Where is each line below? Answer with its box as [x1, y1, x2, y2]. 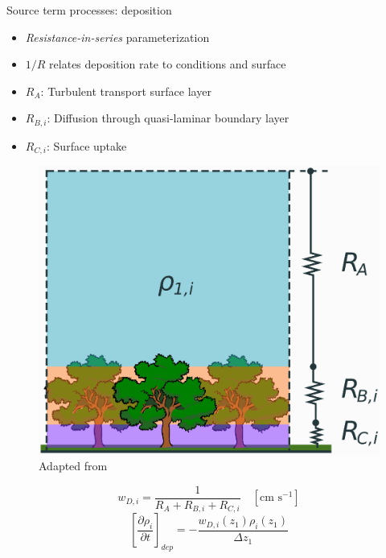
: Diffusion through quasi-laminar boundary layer [47, 110, 289, 126]
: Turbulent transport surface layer [40, 82, 211, 99]
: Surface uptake [47, 137, 127, 154]
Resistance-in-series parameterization [25, 28, 210, 45]
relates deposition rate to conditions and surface [49, 56, 286, 72]
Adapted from [39, 457, 108, 474]
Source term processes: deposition [6, 2, 172, 18]
